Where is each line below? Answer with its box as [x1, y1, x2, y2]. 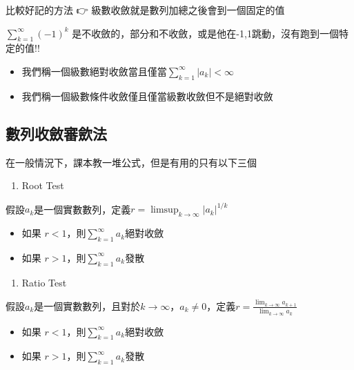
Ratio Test [21, 275, 67, 289]
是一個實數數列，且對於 [34, 298, 141, 313]
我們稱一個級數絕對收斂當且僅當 [21, 64, 167, 78]
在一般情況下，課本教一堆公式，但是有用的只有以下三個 [6, 155, 257, 169]
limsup [150, 205, 179, 215]
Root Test [21, 178, 64, 193]
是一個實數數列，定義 [34, 202, 131, 216]
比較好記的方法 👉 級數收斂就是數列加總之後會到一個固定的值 [6, 3, 285, 17]
